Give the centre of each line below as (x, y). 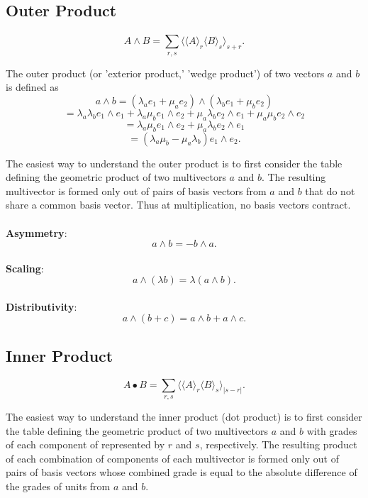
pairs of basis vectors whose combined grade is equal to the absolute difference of (182, 472)
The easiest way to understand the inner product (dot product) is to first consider (184, 417)
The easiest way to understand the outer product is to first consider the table (174, 163)
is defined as (32, 87)
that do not (330, 190)
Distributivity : (41, 306)
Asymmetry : (37, 232)
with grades (332, 430)
